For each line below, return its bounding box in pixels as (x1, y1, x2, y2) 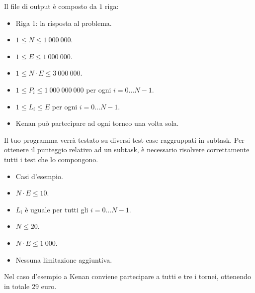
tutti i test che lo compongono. (4, 154, 98, 164)
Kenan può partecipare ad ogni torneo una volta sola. (15, 118, 179, 128)
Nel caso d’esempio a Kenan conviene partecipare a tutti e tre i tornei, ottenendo (4, 271, 251, 282)
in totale (4, 281, 30, 291)
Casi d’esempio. (15, 171, 63, 181)
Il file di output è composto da (4, 1, 97, 11)
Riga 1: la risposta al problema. (15, 17, 112, 28)
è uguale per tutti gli (25, 204, 88, 214)
